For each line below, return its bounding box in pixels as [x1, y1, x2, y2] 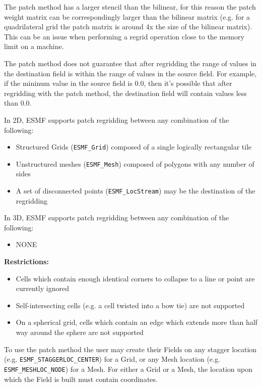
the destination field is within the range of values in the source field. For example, [4, 68, 257, 78]
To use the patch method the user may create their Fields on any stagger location [4, 344, 257, 354]
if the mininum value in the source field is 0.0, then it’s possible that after [4, 78, 232, 88]
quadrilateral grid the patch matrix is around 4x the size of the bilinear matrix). [4, 21, 252, 32]
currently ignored [16, 283, 69, 294]
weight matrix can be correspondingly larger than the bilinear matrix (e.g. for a [4, 11, 250, 22]
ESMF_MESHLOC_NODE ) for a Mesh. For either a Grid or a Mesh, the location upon [4, 363, 252, 374]
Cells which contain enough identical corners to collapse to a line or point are [16, 273, 255, 283]
